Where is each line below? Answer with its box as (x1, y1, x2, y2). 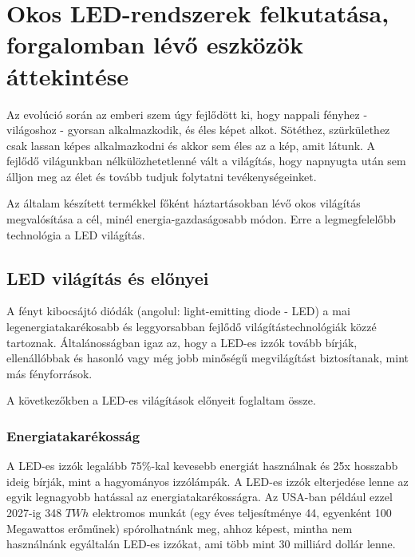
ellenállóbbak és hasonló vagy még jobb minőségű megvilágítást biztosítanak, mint (6, 350, 409, 366)
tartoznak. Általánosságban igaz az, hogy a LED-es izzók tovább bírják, (6, 334, 358, 350)
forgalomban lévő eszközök (6, 28, 304, 61)
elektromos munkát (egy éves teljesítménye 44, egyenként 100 (93, 504, 392, 521)
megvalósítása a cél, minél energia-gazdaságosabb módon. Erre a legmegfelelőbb (6, 211, 396, 227)
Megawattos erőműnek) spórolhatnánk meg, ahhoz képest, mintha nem (6, 519, 353, 536)
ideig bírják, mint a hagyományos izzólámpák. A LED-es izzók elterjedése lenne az (6, 472, 409, 489)
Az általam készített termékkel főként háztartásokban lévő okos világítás (6, 195, 361, 211)
